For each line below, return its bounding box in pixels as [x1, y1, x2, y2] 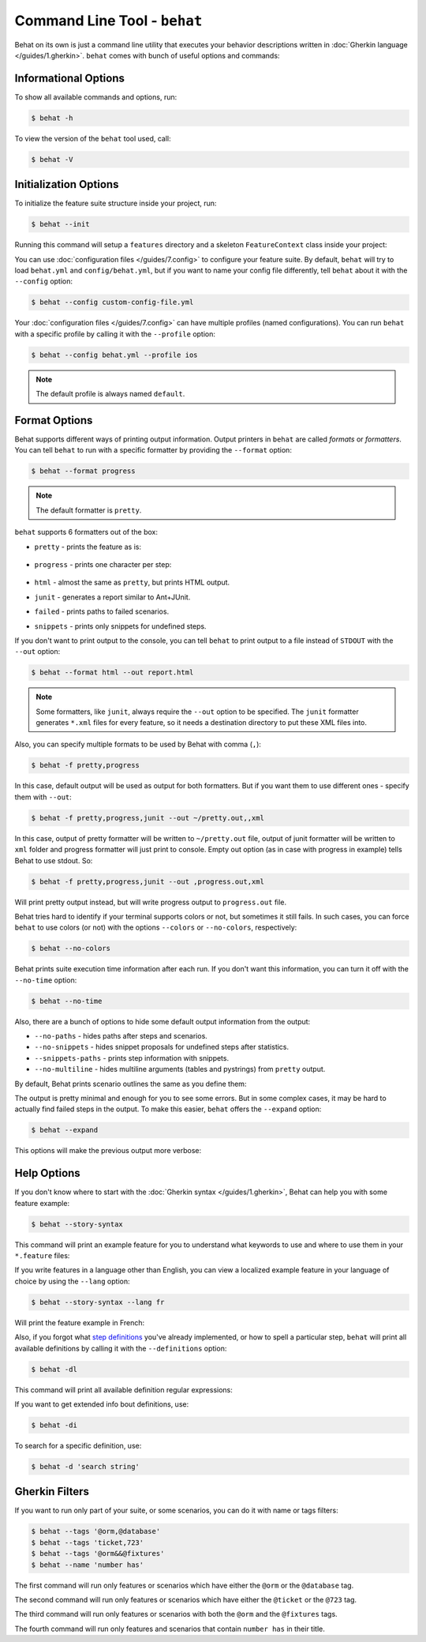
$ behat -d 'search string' [31, 1462, 140, 1471]
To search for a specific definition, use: [14, 1441, 142, 1450]
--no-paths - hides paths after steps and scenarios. [34, 1031, 208, 1041]
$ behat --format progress [31, 467, 136, 475]
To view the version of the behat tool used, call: [14, 133, 171, 143]
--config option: [14, 276, 73, 286]
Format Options [14, 413, 93, 426]
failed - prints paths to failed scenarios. [34, 607, 170, 616]
